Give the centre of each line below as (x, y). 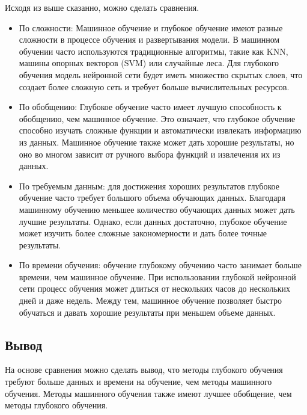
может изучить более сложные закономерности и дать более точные (143, 233)
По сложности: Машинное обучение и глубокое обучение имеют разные (151, 27)
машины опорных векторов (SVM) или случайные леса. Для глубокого (149, 63)
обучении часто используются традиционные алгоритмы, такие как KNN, (153, 51)
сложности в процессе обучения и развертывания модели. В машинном (149, 39)
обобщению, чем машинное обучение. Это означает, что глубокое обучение (157, 118)
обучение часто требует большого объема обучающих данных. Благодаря (152, 198)
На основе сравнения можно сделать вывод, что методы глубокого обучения (144, 370)
